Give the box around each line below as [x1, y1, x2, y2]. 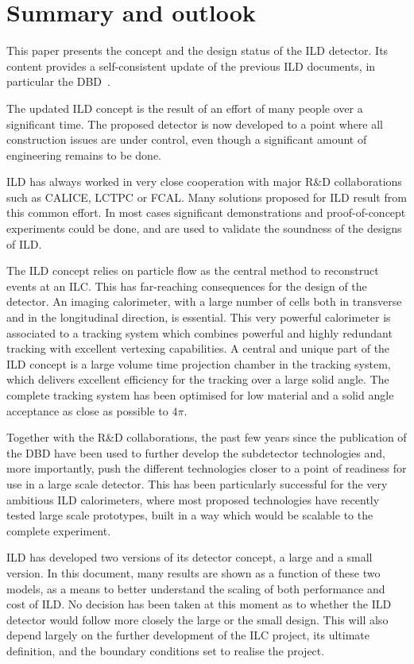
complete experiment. [6, 522, 111, 539]
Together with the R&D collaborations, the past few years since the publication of [6, 429, 407, 446]
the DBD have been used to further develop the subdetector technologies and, [6, 444, 385, 461]
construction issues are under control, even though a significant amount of [6, 131, 367, 148]
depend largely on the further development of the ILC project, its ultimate [6, 627, 370, 643]
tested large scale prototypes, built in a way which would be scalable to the [6, 507, 373, 523]
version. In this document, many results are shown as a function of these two [6, 564, 381, 581]
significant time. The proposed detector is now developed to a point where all [6, 115, 383, 132]
